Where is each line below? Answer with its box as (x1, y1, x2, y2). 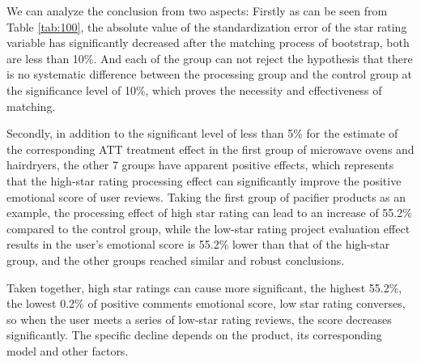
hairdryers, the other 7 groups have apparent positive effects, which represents (6, 156, 394, 173)
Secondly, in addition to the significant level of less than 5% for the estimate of (6, 125, 398, 142)
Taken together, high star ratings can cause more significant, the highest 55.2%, (6, 279, 402, 296)
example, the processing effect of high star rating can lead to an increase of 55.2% (6, 204, 412, 221)
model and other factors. (6, 342, 129, 359)
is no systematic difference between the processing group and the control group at (6, 66, 413, 83)
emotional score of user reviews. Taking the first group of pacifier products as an (6, 188, 406, 205)
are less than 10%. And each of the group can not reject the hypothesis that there (6, 49, 413, 66)
